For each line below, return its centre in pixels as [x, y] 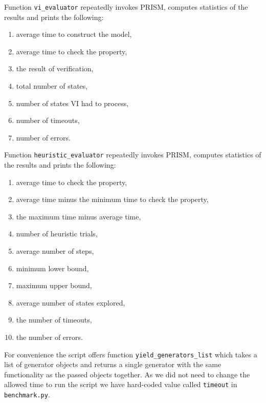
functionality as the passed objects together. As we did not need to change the [127, 374]
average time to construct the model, [74, 34]
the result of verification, [55, 68]
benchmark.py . [27, 395]
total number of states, [52, 86]
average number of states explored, [71, 302]
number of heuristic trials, [57, 234]
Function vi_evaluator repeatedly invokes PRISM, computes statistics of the [126, 7]
